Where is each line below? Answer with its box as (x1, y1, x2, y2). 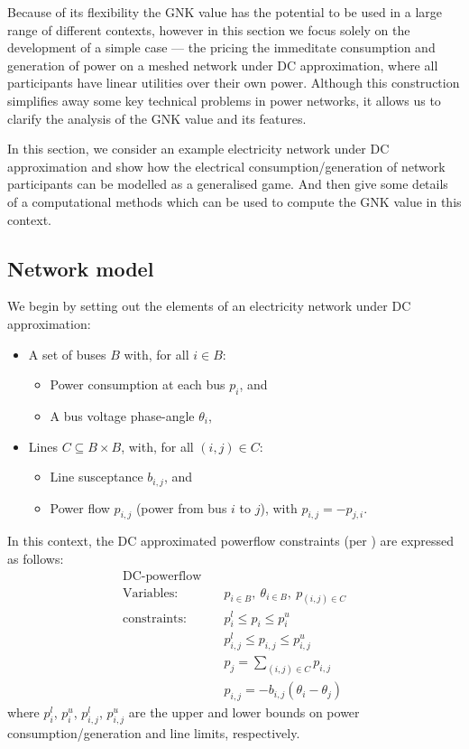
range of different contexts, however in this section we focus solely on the (7, 20, 410, 39)
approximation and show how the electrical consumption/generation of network (7, 156, 446, 175)
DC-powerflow (122, 569, 202, 583)
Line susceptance (50, 467, 143, 486)
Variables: (122, 586, 179, 600)
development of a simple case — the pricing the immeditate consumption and (7, 38, 436, 57)
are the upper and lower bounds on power (128, 702, 360, 721)
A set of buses (28, 344, 106, 363)
